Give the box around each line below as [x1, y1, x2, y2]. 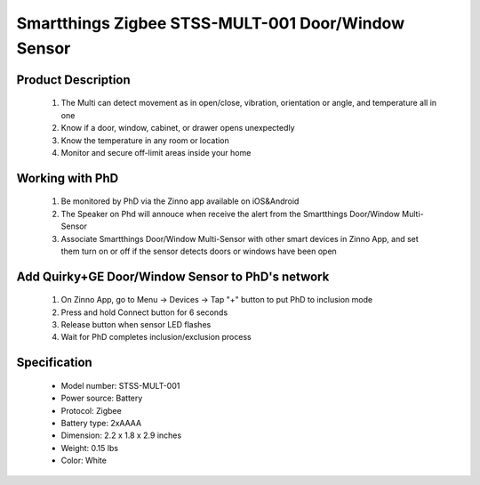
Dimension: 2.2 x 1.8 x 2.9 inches [60, 430, 182, 441]
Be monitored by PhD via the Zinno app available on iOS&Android [60, 196, 300, 206]
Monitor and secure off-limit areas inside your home [60, 147, 252, 158]
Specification [16, 355, 92, 370]
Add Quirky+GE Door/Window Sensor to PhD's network [16, 269, 330, 284]
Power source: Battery [60, 392, 143, 404]
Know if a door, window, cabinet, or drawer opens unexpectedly [60, 123, 295, 133]
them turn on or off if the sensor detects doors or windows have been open [60, 246, 337, 256]
